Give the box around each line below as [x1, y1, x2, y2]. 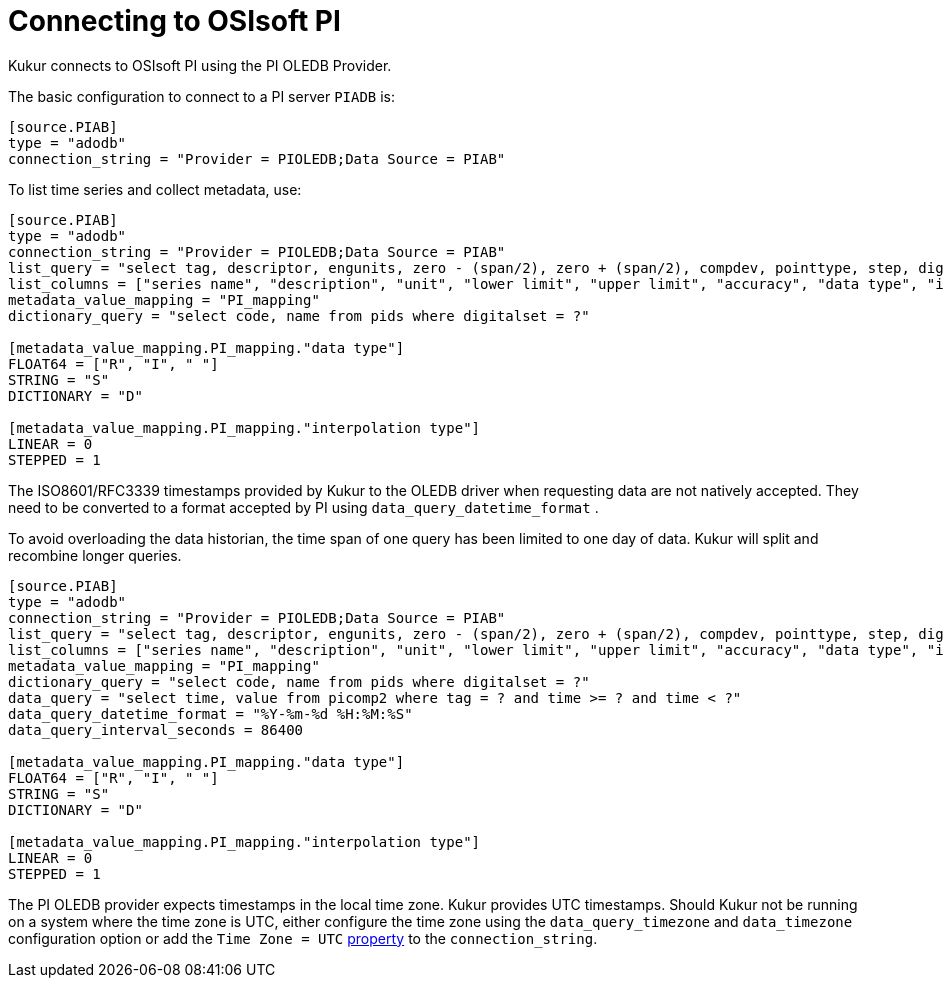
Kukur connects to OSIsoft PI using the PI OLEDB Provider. [8, 56, 392, 74]
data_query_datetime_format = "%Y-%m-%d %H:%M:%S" [8, 705, 413, 722]
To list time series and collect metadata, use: [8, 180, 302, 198]
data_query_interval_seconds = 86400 [8, 721, 304, 738]
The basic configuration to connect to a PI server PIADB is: [8, 87, 396, 105]
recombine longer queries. [8, 546, 182, 564]
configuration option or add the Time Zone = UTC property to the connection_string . [8, 929, 598, 947]
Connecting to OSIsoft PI [8, 4, 341, 38]
